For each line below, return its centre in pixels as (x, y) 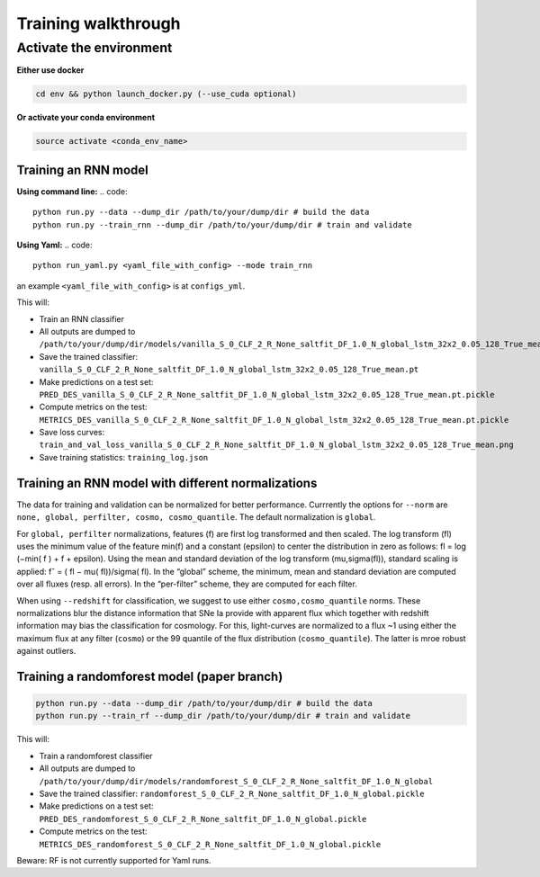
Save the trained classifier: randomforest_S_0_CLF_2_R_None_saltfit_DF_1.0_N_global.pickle (232, 794)
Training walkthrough (99, 23)
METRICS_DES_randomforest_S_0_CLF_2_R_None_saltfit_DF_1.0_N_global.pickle (210, 844)
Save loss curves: (72, 433)
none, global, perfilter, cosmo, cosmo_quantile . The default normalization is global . (196, 517)
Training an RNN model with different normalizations (167, 483)
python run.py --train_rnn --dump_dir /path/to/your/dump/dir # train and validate (223, 224)
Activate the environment (94, 48)
